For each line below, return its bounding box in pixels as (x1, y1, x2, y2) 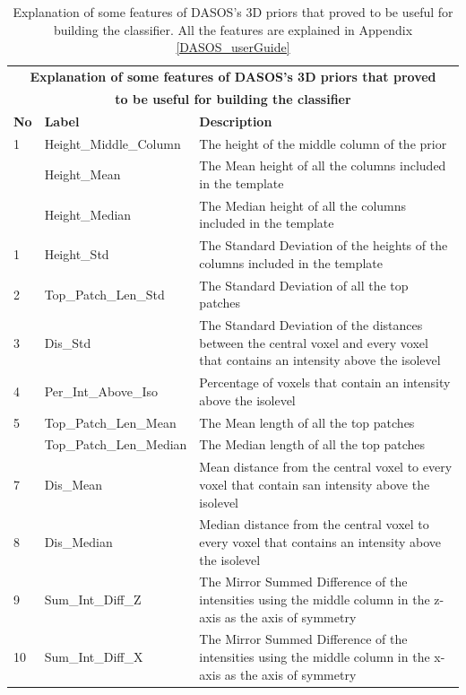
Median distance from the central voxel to (199, 515, 429, 534)
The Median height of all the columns (199, 195, 407, 214)
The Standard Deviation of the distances (199, 316, 423, 334)
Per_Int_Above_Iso (44, 381, 158, 400)
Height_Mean (44, 165, 121, 184)
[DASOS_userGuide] (176, 38, 290, 56)
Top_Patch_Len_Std (44, 284, 165, 303)
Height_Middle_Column (44, 134, 181, 152)
